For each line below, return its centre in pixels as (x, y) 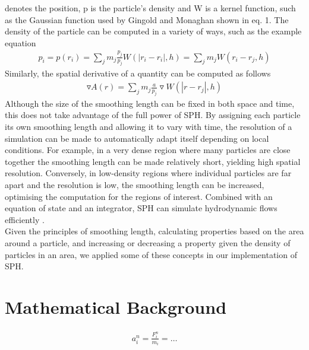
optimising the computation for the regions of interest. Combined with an (139, 196)
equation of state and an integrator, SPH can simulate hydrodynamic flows (141, 208)
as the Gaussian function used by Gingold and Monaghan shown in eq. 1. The (147, 19)
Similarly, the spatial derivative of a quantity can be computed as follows (138, 73)
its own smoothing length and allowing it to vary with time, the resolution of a (149, 127)
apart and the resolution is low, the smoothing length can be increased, (135, 185)
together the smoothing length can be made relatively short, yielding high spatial (153, 161)
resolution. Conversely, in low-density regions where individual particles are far (148, 173)
